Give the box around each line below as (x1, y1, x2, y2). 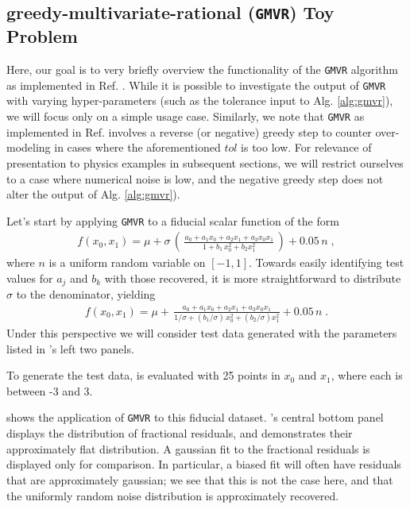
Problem (6, 24, 78, 48)
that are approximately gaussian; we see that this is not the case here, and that (6, 471, 393, 488)
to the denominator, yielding (16, 286, 156, 303)
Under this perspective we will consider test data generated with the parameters (6, 325, 397, 341)
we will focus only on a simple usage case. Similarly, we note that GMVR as (6, 108, 365, 125)
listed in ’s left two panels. (6, 340, 134, 357)
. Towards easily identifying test (249, 254, 404, 271)
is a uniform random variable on (48, 254, 206, 271)
